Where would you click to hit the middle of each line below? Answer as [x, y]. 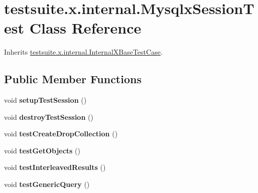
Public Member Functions [73, 79]
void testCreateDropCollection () [61, 134]
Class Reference [85, 28]
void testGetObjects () [42, 150]
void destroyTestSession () [49, 117]
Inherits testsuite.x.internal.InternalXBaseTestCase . [83, 52]
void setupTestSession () [45, 100]
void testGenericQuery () [47, 184]
